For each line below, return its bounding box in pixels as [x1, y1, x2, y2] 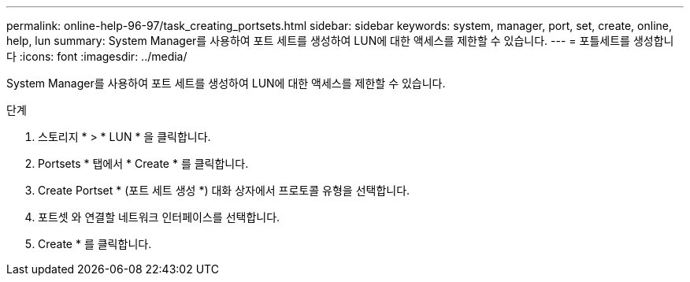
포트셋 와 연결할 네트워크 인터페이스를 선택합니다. [38, 210, 280, 224]
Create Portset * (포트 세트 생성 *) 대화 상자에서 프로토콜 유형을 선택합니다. [38, 184, 410, 197]
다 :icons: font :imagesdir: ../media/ [6, 50, 187, 63]
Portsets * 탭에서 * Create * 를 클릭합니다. [38, 157, 249, 170]
